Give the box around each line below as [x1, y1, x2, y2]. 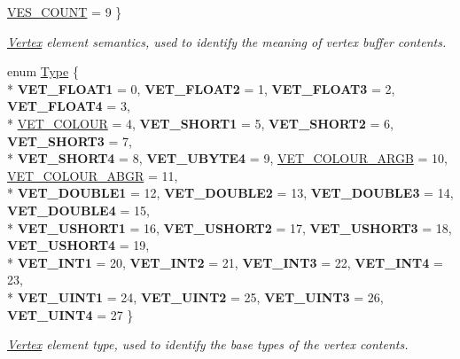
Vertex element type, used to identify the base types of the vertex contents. [7, 335, 409, 354]
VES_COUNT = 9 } [7, 3, 122, 20]
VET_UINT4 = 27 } [7, 305, 134, 324]
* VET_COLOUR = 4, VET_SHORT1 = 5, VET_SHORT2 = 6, [7, 113, 394, 132]
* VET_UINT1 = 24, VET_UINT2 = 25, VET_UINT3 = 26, [7, 287, 384, 306]
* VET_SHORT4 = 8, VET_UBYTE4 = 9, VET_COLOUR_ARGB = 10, [7, 149, 448, 168]
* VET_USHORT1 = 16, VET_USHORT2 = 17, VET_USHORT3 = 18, [7, 218, 452, 237]
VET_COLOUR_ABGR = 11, [7, 166, 178, 184]
